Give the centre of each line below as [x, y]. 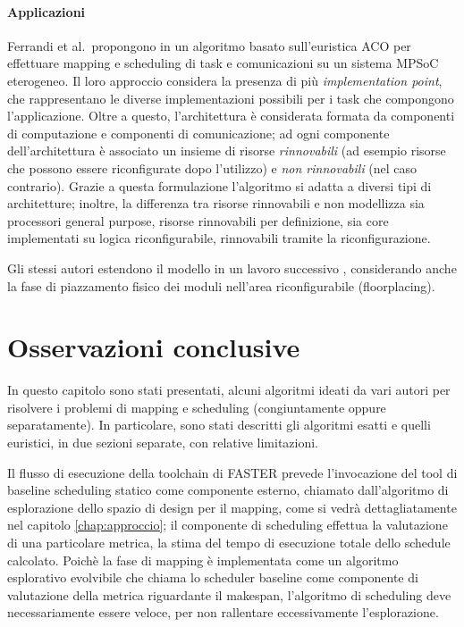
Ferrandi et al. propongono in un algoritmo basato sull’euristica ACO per [209, 45]
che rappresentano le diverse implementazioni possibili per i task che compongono [231, 98]
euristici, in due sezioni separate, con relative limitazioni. [163, 443]
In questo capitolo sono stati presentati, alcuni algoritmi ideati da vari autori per [229, 390]
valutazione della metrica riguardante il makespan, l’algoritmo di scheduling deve [229, 594]
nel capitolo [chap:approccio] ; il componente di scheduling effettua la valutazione [228, 525]
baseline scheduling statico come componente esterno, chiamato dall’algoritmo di [228, 490]
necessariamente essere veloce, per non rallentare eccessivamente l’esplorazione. [223, 612]
